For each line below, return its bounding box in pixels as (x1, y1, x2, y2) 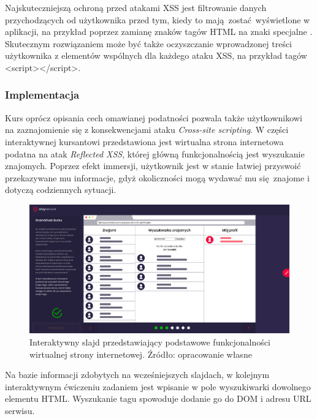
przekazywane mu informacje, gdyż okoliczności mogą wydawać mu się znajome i (5, 171, 310, 184)
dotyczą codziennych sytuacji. (5, 183, 116, 196)
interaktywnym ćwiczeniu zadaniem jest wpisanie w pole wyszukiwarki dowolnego (5, 380, 311, 393)
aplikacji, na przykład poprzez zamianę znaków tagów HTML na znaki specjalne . (5, 25, 313, 38)
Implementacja (5, 87, 80, 102)
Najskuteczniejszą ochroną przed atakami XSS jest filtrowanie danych (5, 1, 267, 13)
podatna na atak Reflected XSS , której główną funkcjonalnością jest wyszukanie (5, 147, 305, 160)
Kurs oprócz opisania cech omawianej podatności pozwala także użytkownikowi (5, 111, 302, 124)
